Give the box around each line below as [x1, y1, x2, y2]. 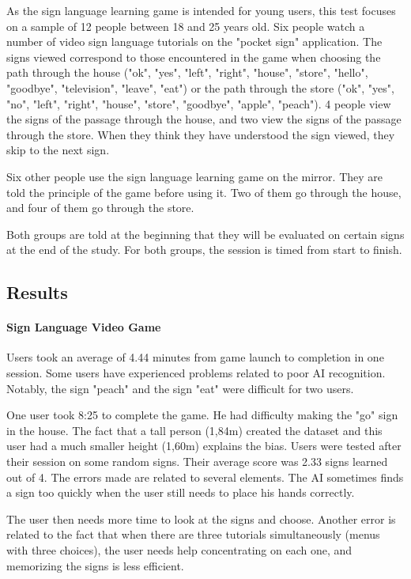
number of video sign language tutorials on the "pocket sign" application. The [6, 33, 383, 50]
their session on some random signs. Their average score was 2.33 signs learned [6, 453, 388, 470]
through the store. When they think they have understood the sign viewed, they [6, 126, 395, 142]
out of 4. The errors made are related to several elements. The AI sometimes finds [6, 468, 404, 485]
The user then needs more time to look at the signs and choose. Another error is [6, 510, 396, 527]
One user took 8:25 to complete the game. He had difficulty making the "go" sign [6, 407, 398, 423]
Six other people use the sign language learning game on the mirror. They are [6, 168, 383, 184]
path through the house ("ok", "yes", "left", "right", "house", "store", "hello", [6, 64, 368, 81]
